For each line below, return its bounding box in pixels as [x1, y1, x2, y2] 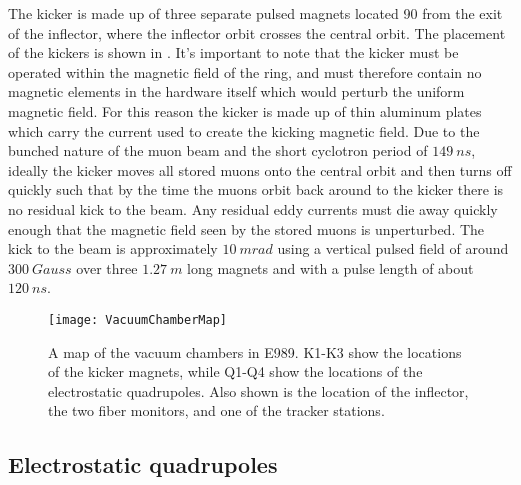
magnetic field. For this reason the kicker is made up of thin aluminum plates [8, 100, 482, 121]
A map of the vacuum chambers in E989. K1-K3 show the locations [48, 341, 462, 362]
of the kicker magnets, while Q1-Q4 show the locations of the [48, 361, 423, 382]
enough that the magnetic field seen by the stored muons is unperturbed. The [8, 218, 485, 239]
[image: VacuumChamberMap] [48, 312, 227, 327]
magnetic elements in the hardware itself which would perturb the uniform [8, 81, 465, 102]
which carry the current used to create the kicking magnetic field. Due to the [8, 120, 480, 141]
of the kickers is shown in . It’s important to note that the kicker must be [8, 42, 459, 63]
